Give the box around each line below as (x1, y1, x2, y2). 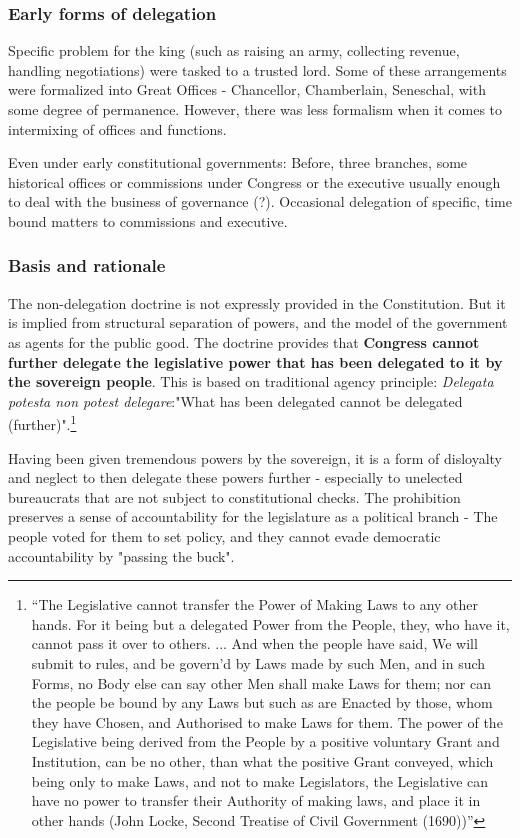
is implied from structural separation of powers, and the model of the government (8, 312, 508, 333)
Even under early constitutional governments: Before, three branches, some (8, 152, 468, 173)
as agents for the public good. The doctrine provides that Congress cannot (8, 331, 480, 352)
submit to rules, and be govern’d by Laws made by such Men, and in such (31, 652, 486, 673)
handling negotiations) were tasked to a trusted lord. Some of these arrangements (8, 59, 507, 80)
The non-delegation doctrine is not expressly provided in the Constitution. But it (8, 292, 506, 313)
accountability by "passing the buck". (8, 545, 235, 566)
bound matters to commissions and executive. (8, 210, 288, 231)
